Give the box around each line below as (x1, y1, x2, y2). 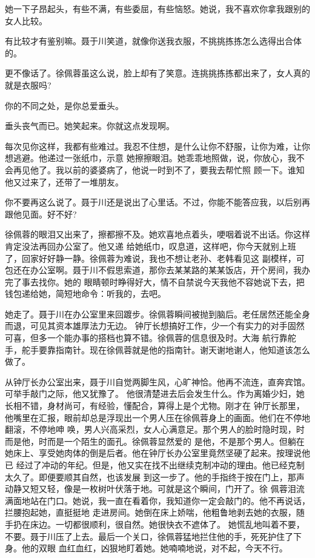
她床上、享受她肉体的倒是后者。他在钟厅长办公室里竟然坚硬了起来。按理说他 (5, 447, 310, 459)
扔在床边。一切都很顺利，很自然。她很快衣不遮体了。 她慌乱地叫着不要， (13, 517, 305, 530)
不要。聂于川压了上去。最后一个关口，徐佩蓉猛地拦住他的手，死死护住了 (5, 530, 293, 542)
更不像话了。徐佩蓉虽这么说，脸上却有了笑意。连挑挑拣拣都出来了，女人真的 (5, 67, 310, 79)
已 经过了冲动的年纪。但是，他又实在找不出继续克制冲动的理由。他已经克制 (5, 459, 305, 471)
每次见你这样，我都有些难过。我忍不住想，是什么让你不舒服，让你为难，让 (5, 139, 302, 152)
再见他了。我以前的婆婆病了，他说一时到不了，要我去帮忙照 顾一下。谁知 (13, 163, 305, 176)
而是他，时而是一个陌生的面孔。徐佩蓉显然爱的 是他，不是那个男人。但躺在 (5, 434, 305, 447)
